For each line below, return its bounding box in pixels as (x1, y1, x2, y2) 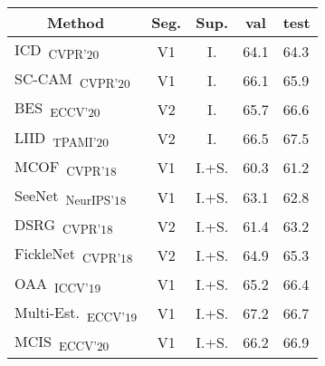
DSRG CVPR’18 (14, 214, 113, 238)
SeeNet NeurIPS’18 (14, 184, 127, 209)
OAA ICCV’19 (14, 272, 101, 296)
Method (47, 12, 105, 33)
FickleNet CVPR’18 (14, 243, 133, 267)
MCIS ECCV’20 (14, 330, 110, 355)
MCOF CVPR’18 (14, 155, 117, 179)
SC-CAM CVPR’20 (14, 68, 130, 92)
